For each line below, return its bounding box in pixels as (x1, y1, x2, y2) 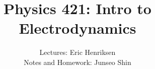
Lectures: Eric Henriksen (39, 47, 116, 57)
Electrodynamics (19, 18, 136, 38)
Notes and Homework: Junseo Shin (24, 56, 131, 67)
